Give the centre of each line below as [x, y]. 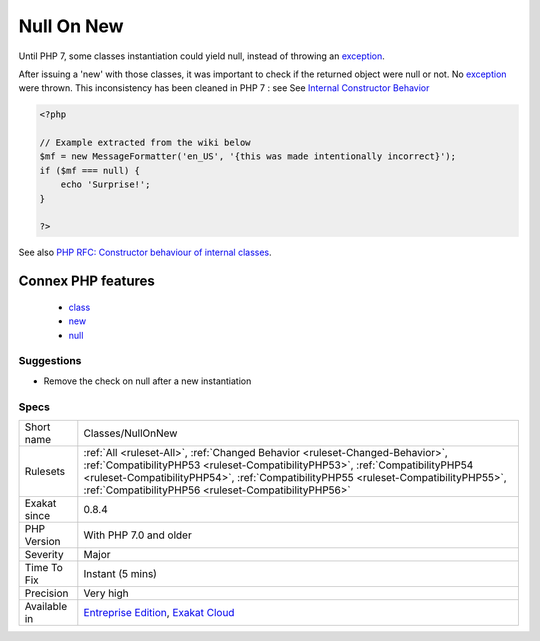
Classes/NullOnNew [130, 433]
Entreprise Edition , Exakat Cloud [159, 612]
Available [46, 606]
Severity [44, 554]
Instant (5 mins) [120, 573]
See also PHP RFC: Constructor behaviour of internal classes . [145, 252]
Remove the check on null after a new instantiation [147, 381]
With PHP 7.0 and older [137, 535]
